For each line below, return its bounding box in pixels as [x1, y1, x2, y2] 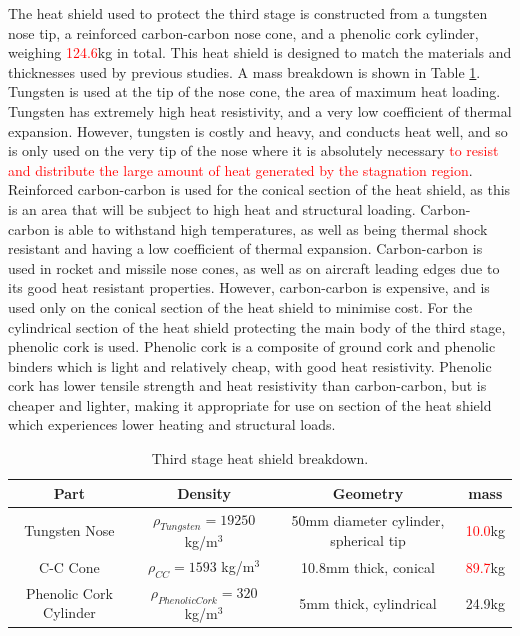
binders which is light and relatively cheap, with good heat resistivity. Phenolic [8, 355, 492, 376]
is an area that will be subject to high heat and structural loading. [8, 198, 416, 219]
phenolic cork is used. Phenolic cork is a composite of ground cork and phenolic [8, 336, 496, 357]
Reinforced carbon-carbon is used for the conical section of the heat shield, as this [8, 179, 511, 200]
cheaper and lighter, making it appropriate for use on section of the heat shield [8, 394, 492, 415]
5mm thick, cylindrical [299, 592, 437, 613]
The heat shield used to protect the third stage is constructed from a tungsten [8, 3, 488, 23]
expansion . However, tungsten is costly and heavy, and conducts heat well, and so [8, 120, 508, 141]
